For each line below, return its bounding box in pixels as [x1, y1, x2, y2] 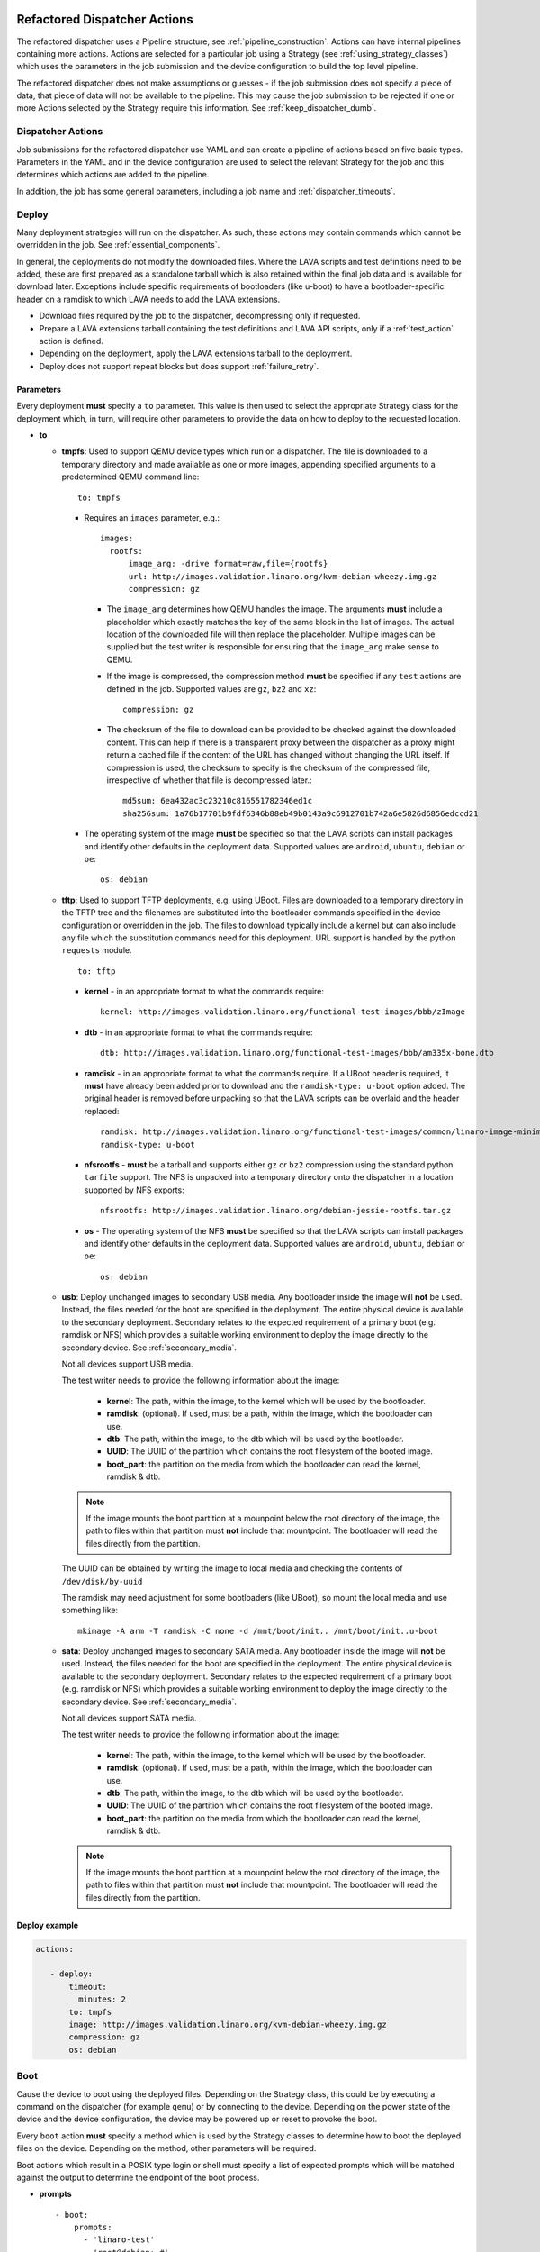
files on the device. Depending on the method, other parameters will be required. [16, 2143, 317, 2154]
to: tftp [77, 966, 116, 976]
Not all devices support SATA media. [61, 1712, 197, 1724]
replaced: [84, 1105, 120, 1116]
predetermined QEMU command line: [61, 471, 200, 482]
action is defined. [39, 336, 103, 347]
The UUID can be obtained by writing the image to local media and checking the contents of [61, 1563, 403, 1574]
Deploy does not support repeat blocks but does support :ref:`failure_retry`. [39, 360, 319, 371]
